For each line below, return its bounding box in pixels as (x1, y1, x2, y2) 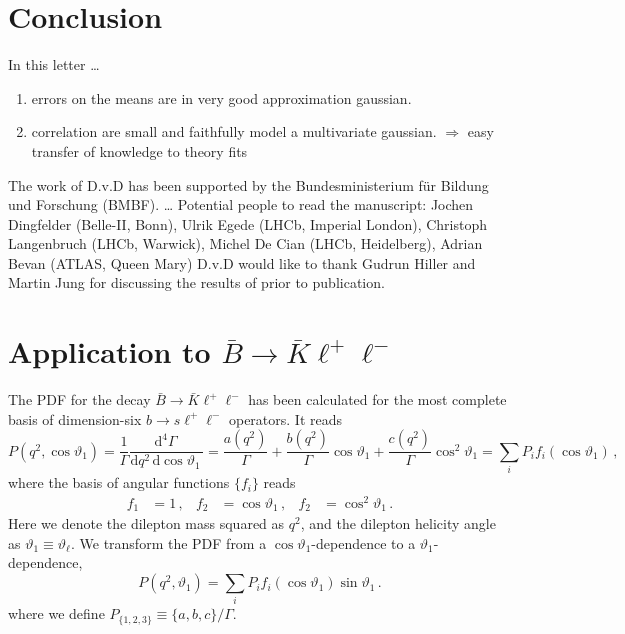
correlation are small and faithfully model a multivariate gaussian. (31, 121, 437, 142)
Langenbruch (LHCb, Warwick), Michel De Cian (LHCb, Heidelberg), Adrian (8, 233, 483, 254)
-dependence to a (311, 532, 416, 553)
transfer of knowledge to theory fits (31, 140, 248, 161)
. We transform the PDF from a (70, 532, 267, 553)
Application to (8, 331, 211, 372)
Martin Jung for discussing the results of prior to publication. (8, 272, 385, 293)
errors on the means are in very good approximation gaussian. (31, 87, 412, 108)
